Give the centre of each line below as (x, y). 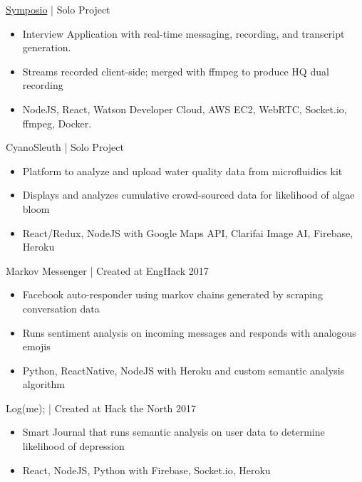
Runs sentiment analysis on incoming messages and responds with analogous (189, 332)
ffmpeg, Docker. (57, 123)
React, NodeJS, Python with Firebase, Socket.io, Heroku (146, 470)
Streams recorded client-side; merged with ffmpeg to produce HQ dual (176, 71)
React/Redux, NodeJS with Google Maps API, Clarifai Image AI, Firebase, (188, 232)
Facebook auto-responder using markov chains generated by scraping (172, 294)
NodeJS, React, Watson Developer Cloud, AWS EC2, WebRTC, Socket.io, (185, 109)
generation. (47, 47)
